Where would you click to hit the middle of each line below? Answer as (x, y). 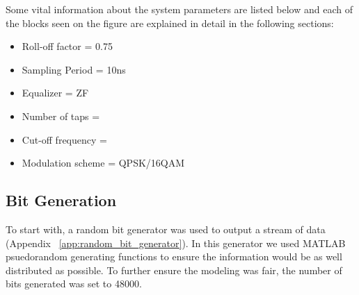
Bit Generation (61, 200)
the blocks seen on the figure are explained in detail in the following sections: (170, 23)
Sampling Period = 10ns (74, 69)
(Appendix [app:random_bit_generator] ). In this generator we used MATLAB (176, 243)
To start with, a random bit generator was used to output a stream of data (166, 229)
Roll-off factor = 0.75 (67, 46)
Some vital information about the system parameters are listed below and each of (179, 9)
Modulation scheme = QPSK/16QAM (103, 163)
